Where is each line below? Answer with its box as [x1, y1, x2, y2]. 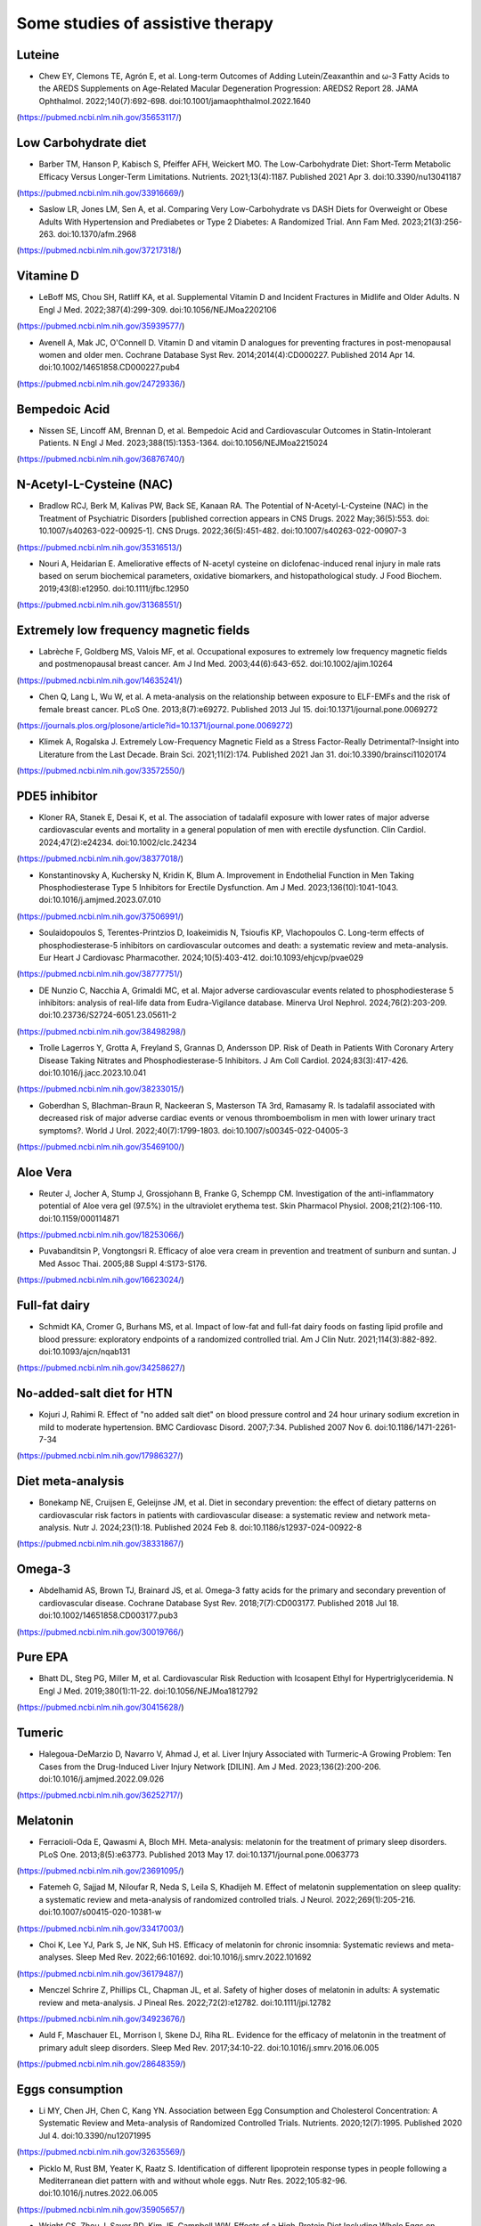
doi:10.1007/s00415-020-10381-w [38, 1906, 162, 1918]
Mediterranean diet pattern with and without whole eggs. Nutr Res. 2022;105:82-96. [38, 2175, 347, 2186]
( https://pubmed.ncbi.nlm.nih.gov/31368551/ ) [16, 599, 183, 610]
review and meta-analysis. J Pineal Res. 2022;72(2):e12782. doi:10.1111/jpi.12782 [38, 1997, 331, 2008]
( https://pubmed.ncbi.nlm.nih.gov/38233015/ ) [16, 1084, 184, 1094]
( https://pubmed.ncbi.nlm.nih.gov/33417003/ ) [16, 1923, 184, 1934]
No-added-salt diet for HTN [16, 1385, 173, 1401]
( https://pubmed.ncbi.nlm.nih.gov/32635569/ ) [16, 2147, 186, 2157]
